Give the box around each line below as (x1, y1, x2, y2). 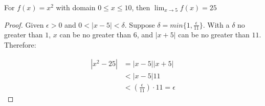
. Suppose (124, 19, 155, 30)
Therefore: (4, 39, 36, 50)
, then (131, 2, 150, 12)
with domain (56, 2, 96, 12)
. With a (203, 19, 230, 30)
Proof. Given (4, 19, 44, 30)
